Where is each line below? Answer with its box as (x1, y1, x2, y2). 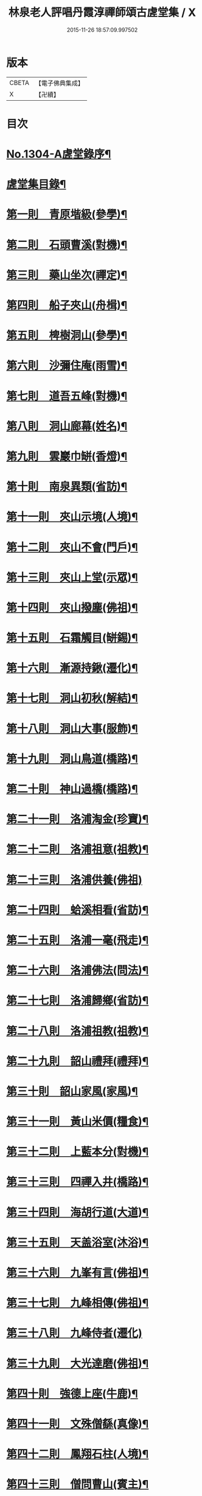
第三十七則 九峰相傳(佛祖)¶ (6, 1296, 149, 1310)
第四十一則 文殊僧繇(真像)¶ (6, 1417, 149, 1431)
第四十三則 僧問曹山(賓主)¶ (6, 1478, 149, 1491)
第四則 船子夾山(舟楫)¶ (6, 299, 128, 312)
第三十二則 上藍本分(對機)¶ (6, 1145, 149, 1159)
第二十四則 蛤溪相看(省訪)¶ (6, 903, 149, 917)
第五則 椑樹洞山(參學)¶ (6, 329, 128, 343)
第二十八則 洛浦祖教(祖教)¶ (6, 1024, 149, 1038)
